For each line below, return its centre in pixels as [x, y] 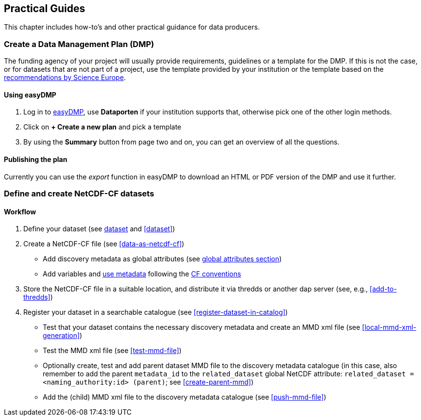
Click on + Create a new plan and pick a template [102, 127]
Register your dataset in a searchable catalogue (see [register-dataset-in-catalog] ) [156, 312]
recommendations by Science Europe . [65, 78]
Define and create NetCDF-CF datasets [79, 193]
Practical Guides [45, 8]
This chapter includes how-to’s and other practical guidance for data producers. [132, 27]
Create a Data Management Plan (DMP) [79, 44]
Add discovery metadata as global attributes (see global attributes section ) [162, 259]
